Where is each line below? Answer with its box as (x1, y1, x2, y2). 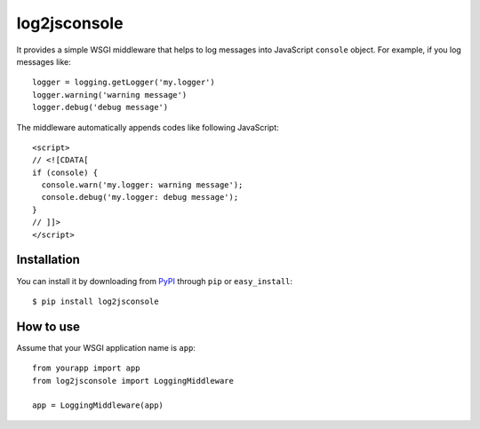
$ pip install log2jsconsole (32, 296, 159, 306)
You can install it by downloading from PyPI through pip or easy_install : (16, 275, 293, 286)
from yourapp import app (32, 363, 140, 373)
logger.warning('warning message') (32, 90, 188, 99)
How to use (16, 319, 80, 334)
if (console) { (32, 167, 99, 178)
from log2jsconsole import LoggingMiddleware (32, 376, 235, 385)
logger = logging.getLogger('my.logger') (32, 77, 215, 88)
